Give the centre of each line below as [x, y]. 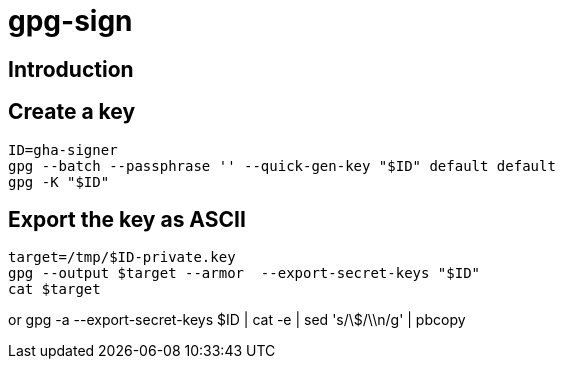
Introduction [71, 69]
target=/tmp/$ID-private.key [122, 257]
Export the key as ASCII [127, 220]
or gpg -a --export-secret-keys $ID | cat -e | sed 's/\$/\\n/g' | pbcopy [237, 320]
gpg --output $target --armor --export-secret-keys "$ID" [244, 273]
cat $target [54, 289]
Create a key [72, 112]
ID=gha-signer [63, 149]
